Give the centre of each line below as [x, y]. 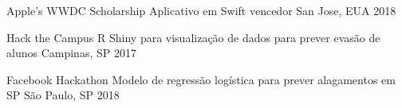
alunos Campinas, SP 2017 [71, 53]
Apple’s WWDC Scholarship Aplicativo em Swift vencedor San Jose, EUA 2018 [201, 10]
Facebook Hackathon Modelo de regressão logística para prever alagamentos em [201, 79]
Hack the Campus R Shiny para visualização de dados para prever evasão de [193, 37]
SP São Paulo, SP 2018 [63, 95]
